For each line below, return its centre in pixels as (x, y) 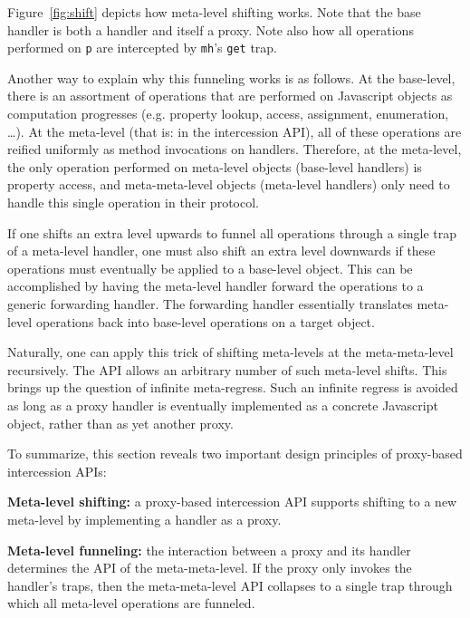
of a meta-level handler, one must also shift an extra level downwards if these (221, 251)
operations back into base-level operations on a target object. (205, 321)
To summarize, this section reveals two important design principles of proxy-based (235, 454)
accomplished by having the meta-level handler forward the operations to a (216, 286)
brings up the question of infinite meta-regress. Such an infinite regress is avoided (233, 387)
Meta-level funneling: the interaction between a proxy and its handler (209, 550)
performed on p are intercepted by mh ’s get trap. (142, 48)
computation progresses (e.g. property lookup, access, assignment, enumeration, (228, 114)
